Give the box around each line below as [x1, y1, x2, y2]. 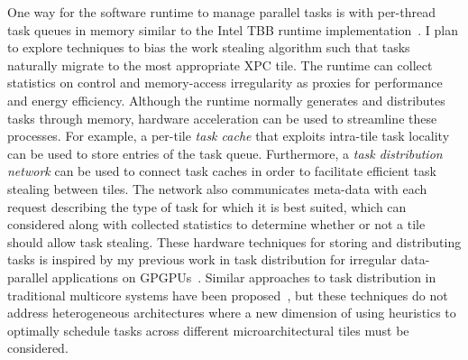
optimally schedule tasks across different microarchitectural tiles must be [7, 320, 409, 339]
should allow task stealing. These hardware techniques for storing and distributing [7, 232, 462, 251]
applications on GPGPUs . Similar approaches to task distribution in [51, 267, 436, 286]
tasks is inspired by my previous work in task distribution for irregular [7, 250, 397, 269]
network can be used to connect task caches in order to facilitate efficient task [7, 162, 436, 180]
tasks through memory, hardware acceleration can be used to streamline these [7, 108, 437, 127]
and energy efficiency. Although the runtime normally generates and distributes [7, 90, 445, 109]
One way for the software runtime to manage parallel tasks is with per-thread [7, 3, 436, 21]
